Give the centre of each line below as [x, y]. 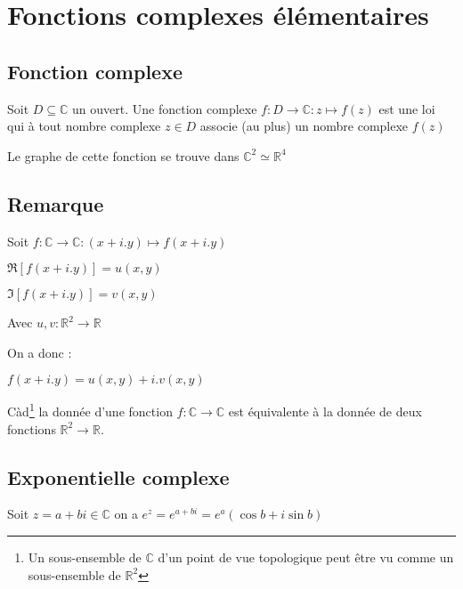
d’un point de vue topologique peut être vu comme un [306, 557]
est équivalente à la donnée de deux [325, 411]
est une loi [407, 108]
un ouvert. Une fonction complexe [165, 108]
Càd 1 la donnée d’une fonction [90, 410]
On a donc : [40, 352]
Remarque [56, 203]
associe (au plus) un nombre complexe [304, 126]
